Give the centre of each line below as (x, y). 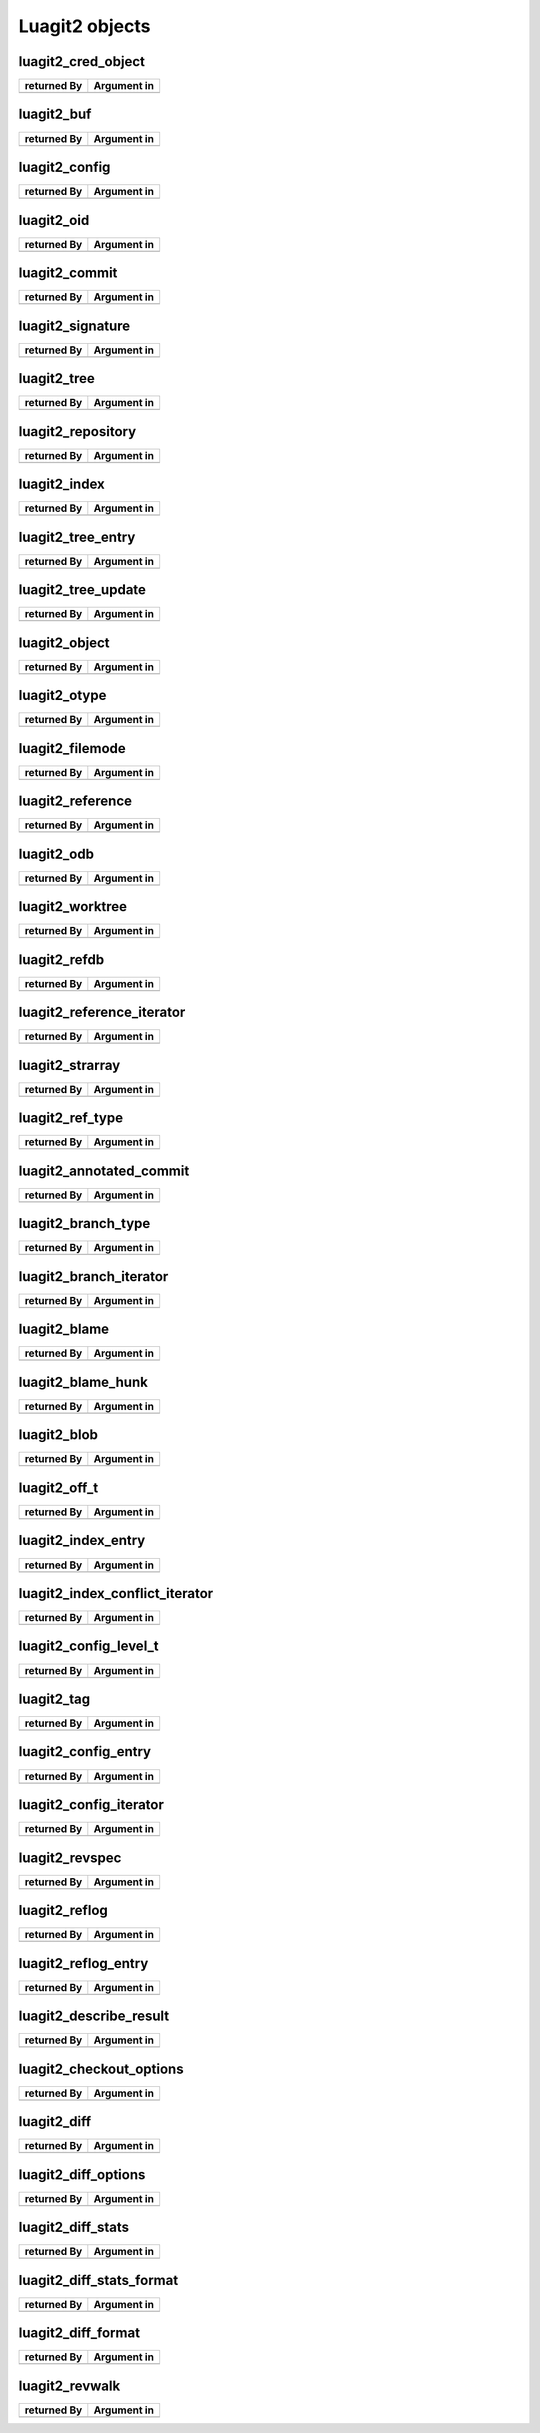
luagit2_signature (74, 325)
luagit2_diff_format (79, 2333)
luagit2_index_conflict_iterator (116, 1593)
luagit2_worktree (73, 906)
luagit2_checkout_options (101, 2068)
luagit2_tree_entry (77, 536)
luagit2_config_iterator (91, 1804)
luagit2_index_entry (82, 1540)
